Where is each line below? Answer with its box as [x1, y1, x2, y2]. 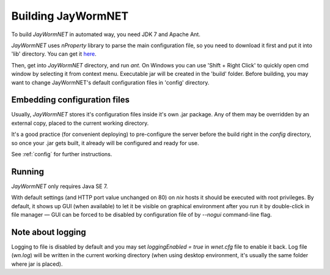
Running [11, 166, 45, 177]
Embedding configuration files [11, 95, 130, 105]
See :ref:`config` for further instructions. [11, 150, 112, 157]
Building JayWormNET [11, 9, 129, 23]
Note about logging [11, 227, 87, 237]
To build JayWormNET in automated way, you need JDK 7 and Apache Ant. [11, 31, 201, 38]
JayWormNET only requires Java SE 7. [11, 183, 108, 190]
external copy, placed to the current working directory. [11, 119, 149, 127]
